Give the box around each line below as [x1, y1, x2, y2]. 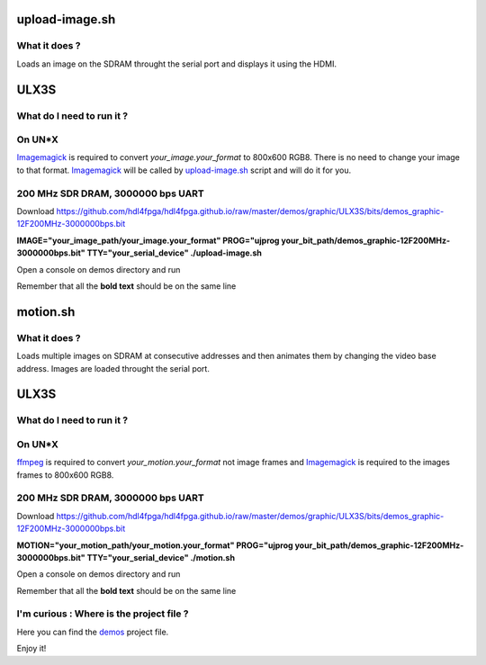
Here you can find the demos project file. [16, 626, 169, 637]
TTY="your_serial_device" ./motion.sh [86, 552, 236, 562]
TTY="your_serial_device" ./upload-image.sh [86, 247, 263, 258]
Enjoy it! [16, 643, 47, 654]
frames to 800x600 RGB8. [16, 469, 114, 481]
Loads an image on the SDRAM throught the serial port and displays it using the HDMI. [16, 58, 337, 69]
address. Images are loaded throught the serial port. [16, 363, 211, 373]
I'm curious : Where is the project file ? [16, 607, 189, 620]
